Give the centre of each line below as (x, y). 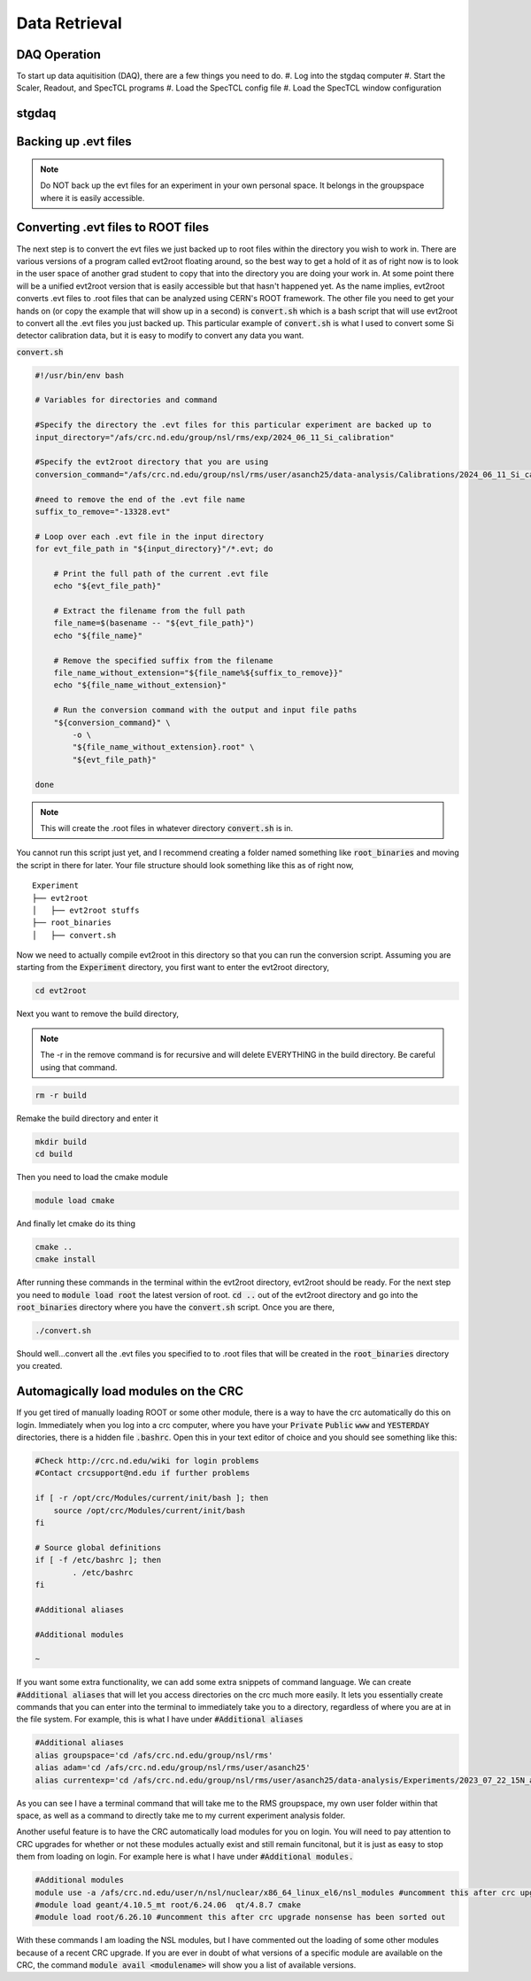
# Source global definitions (98, 1547)
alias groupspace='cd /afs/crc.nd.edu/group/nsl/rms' (154, 1755)
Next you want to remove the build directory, (98, 1014)
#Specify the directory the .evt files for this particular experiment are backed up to (234, 425)
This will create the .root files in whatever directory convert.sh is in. (167, 827)
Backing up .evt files (74, 142)
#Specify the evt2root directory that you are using (152, 462)
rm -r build (61, 1095)
